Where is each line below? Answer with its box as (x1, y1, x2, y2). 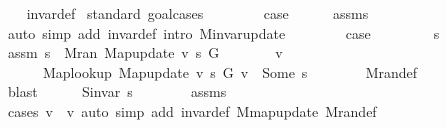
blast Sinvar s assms (7, 81, 227, 102)
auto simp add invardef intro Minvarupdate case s (7, 22, 440, 43)
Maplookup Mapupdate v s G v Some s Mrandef (42, 61, 418, 82)
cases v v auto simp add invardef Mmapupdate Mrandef (7, 100, 377, 121)
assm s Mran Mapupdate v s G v (7, 42, 283, 63)
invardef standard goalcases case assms (26, 3, 369, 23)
